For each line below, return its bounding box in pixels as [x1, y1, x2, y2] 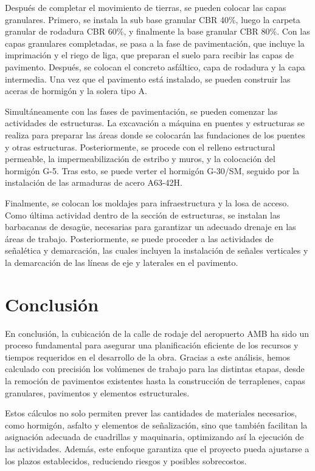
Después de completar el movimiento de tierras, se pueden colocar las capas [5, 1, 286, 13]
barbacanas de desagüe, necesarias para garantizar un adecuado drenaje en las [5, 220, 296, 233]
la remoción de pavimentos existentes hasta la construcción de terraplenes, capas [5, 374, 305, 387]
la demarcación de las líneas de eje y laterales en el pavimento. [5, 256, 238, 268]
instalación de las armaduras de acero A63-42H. [5, 176, 182, 189]
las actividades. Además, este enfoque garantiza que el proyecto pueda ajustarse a [5, 442, 310, 455]
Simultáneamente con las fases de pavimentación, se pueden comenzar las [5, 104, 278, 117]
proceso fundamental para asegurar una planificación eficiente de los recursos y [5, 339, 299, 351]
